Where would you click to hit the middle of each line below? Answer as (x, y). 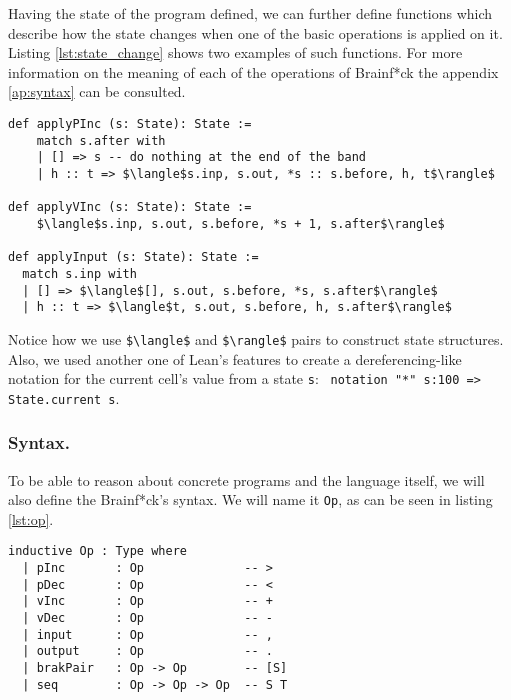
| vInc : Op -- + (147, 601)
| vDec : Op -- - (147, 618)
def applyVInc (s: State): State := (130, 207)
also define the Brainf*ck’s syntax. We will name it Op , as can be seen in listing (250, 499)
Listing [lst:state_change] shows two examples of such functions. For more (235, 52)
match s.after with (101, 140)
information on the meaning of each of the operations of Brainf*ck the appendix (253, 71)
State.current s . (64, 397)
